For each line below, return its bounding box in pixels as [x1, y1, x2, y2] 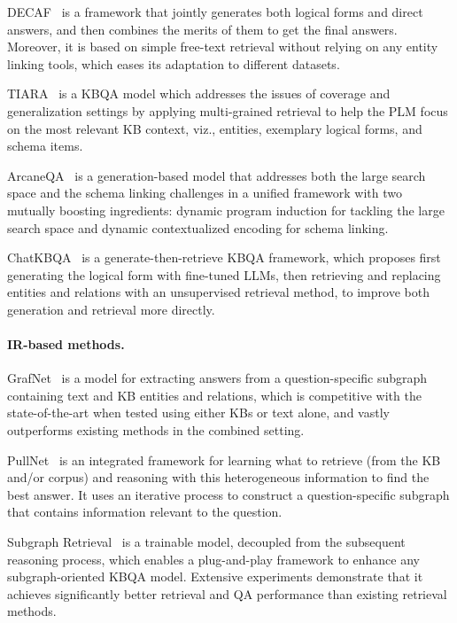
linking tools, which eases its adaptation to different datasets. [7, 54, 340, 73]
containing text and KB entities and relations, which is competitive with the [7, 385, 422, 404]
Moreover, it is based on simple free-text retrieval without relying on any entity [7, 37, 438, 56]
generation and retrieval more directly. [7, 300, 215, 318]
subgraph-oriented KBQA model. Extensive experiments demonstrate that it [7, 567, 423, 586]
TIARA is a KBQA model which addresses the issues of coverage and [7, 84, 391, 103]
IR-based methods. [7, 335, 125, 354]
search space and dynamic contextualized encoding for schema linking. [7, 218, 389, 237]
